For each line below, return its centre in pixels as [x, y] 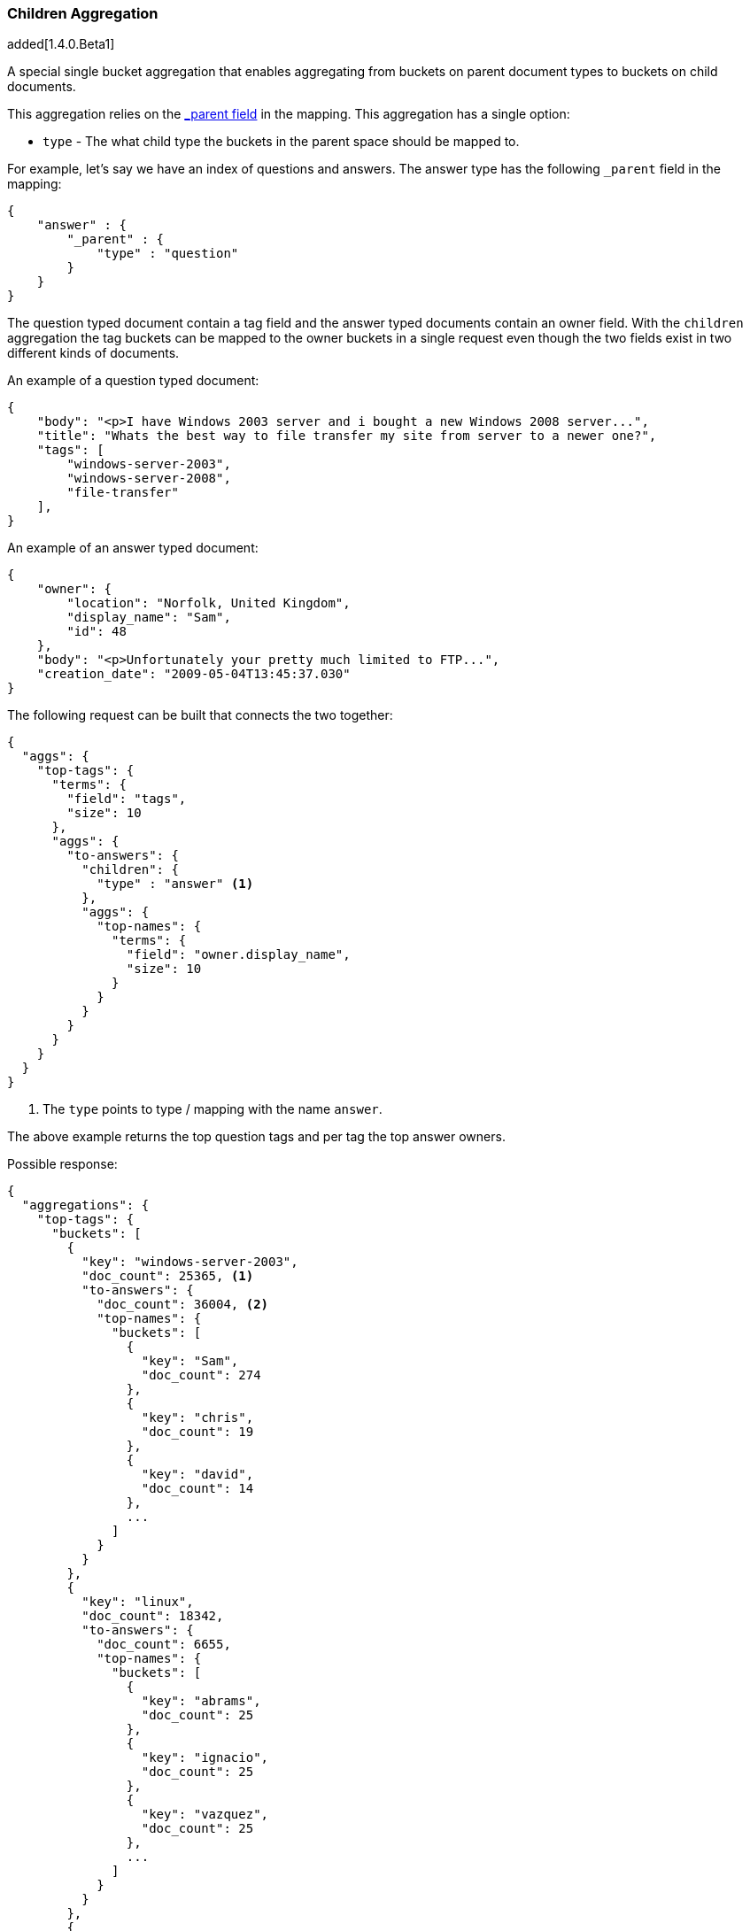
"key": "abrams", [201, 1701]
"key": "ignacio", [205, 1758]
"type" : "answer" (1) [175, 884]
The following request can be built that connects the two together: [200, 715]
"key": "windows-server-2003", [190, 1262]
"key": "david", [197, 1475]
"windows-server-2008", [149, 479]
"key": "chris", [197, 1418]
